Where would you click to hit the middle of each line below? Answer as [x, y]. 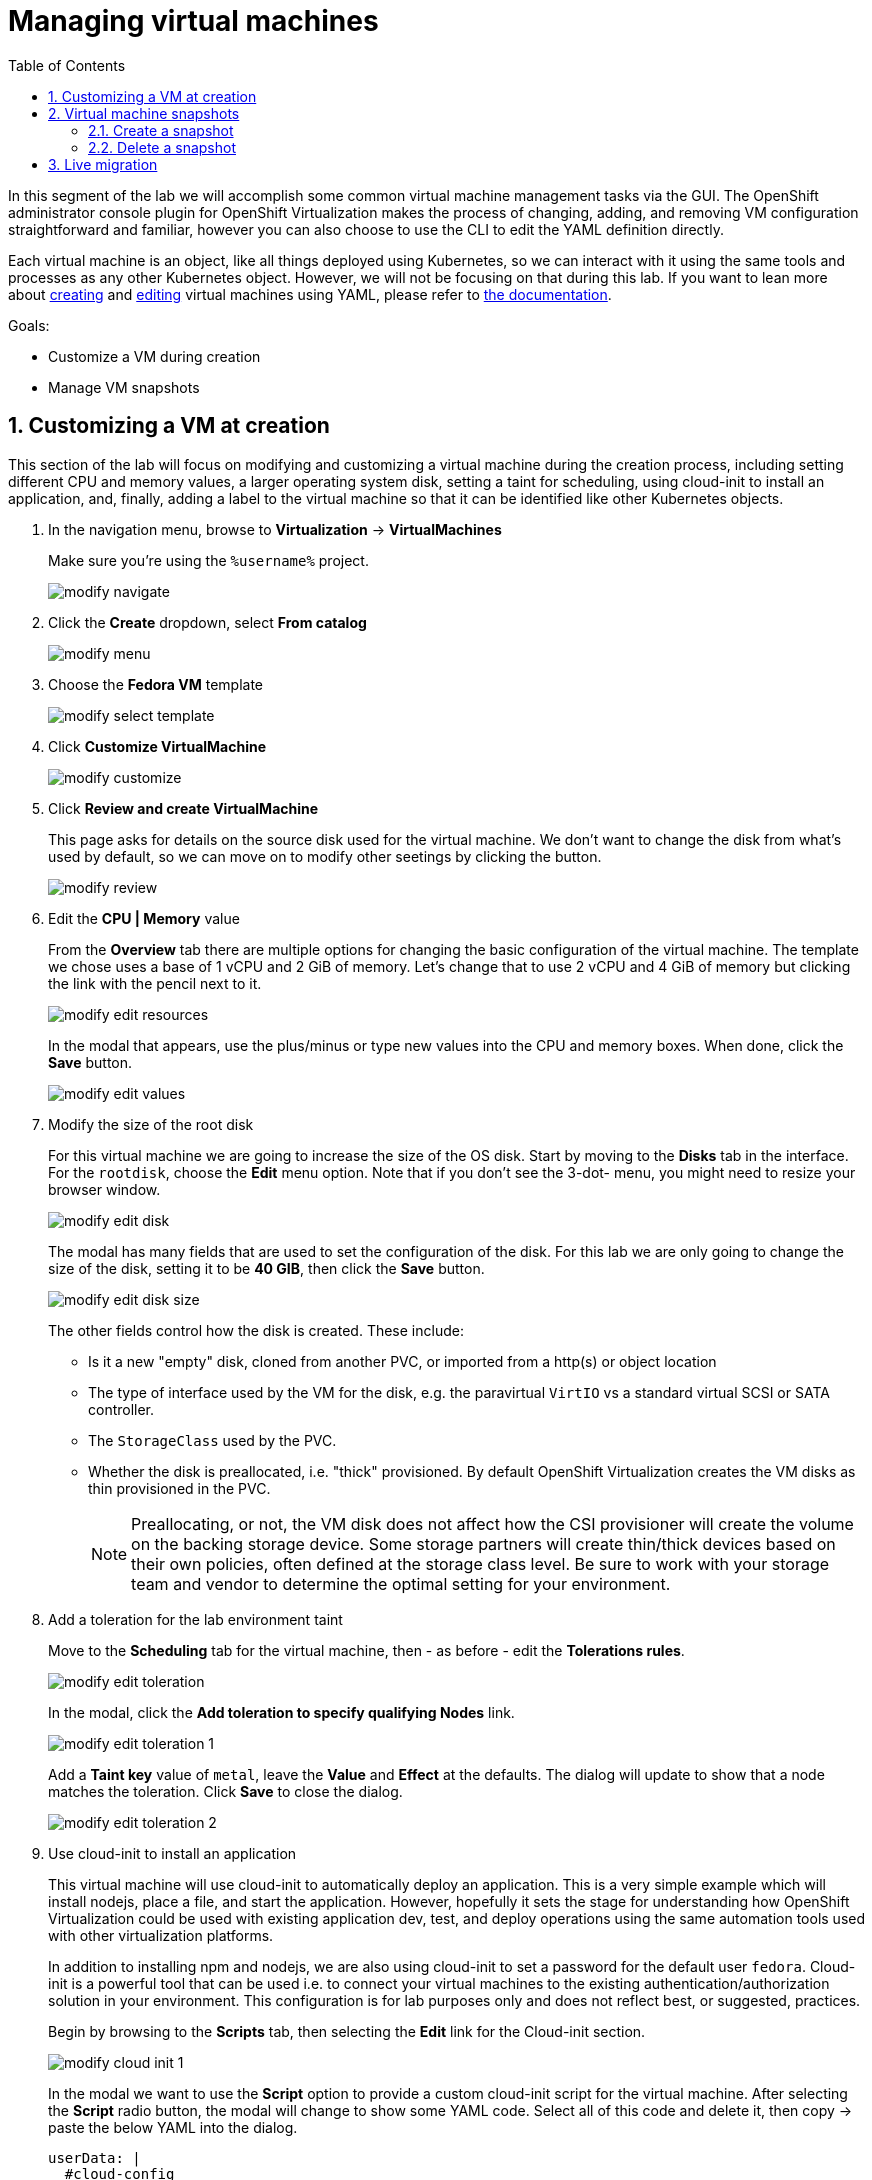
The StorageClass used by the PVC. [212, 1440]
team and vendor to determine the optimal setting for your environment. [401, 1583]
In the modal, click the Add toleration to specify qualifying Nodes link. [281, 1712]
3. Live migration [103, 164]
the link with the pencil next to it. [155, 983]
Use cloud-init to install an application [172, 1853]
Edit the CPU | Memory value [144, 918]
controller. [121, 1409]
